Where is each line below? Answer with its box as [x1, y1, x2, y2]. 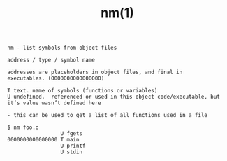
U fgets [60, 130, 82, 137]
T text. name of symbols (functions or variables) [7, 87, 158, 94]
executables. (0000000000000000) [7, 75, 105, 82]
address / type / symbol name [7, 57, 96, 64]
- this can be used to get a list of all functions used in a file [7, 112, 208, 119]
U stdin [60, 148, 82, 155]
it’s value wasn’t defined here [7, 99, 101, 106]
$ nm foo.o [7, 124, 39, 131]
